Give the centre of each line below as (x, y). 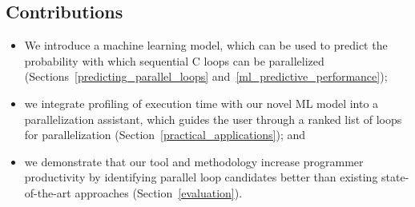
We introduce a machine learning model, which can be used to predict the (206, 45)
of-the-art (48, 192)
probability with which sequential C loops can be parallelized (174, 60)
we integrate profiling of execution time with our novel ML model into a (201, 103)
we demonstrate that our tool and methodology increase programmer (194, 161)
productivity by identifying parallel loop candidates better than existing (201, 177)
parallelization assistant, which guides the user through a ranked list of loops (213, 119)
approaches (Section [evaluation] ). (159, 192)
